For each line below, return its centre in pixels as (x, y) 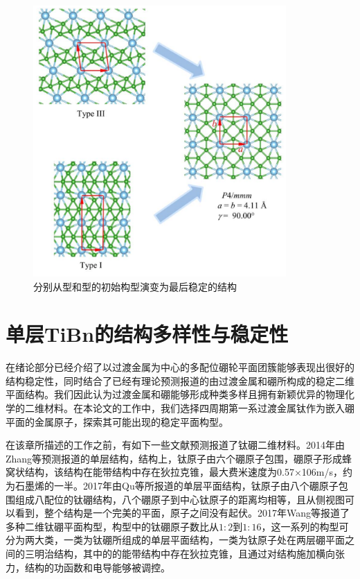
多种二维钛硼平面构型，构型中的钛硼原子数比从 (112, 526)
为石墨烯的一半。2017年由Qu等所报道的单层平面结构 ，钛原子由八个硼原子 (172, 486)
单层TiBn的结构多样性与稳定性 (147, 334)
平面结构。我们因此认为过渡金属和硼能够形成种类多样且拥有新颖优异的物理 (175, 394)
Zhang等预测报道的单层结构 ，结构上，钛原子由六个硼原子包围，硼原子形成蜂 (179, 458)
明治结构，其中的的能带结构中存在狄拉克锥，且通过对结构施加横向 (184, 553)
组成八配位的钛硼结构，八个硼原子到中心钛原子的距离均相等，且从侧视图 (180, 499)
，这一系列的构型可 (305, 526)
